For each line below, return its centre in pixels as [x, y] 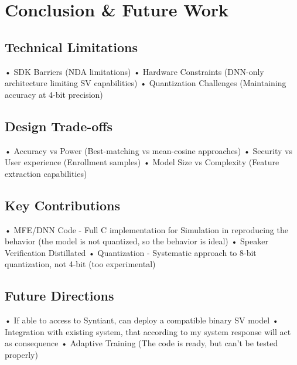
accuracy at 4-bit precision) [54, 94]
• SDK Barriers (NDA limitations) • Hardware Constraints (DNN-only [134, 71]
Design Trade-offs [59, 126]
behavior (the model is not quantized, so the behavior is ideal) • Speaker [136, 241]
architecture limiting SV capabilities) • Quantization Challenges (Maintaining [146, 83]
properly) [21, 354]
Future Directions [59, 296]
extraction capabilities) [46, 173]
